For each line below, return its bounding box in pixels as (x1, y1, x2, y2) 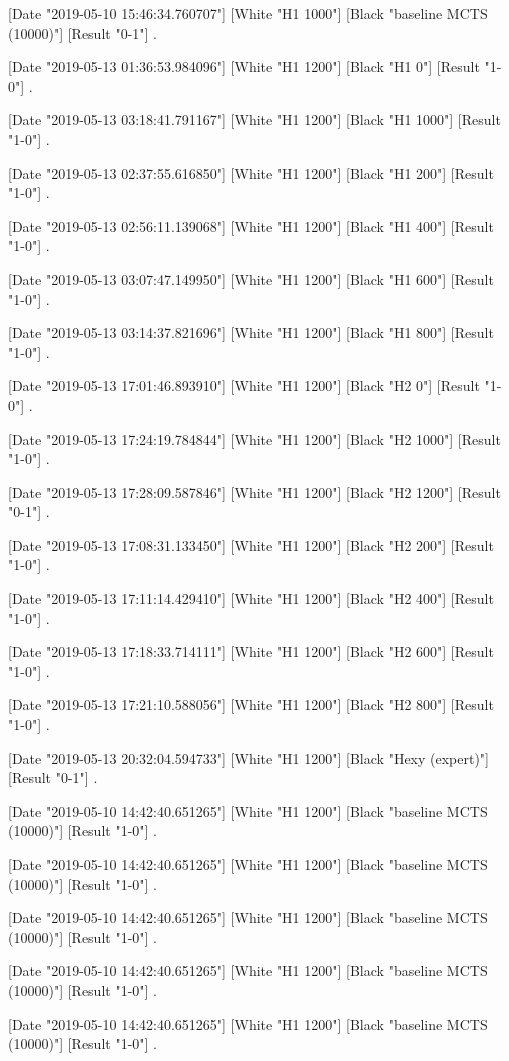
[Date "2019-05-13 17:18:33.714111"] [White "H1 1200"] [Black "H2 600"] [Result (8, 641, 494, 662)
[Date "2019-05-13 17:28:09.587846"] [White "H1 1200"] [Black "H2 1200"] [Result (8, 481, 501, 502)
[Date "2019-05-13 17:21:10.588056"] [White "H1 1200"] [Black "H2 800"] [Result (8, 694, 494, 715)
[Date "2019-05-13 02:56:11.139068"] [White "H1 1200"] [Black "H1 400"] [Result (8, 215, 494, 236)
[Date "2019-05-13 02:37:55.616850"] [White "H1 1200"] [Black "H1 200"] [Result (8, 162, 494, 183)
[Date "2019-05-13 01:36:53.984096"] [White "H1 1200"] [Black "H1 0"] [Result (8, 56, 480, 77)
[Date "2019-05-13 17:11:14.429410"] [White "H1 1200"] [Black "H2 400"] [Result (8, 588, 494, 609)
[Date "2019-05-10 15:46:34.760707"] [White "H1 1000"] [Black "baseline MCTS (8, 3, 488, 23)
